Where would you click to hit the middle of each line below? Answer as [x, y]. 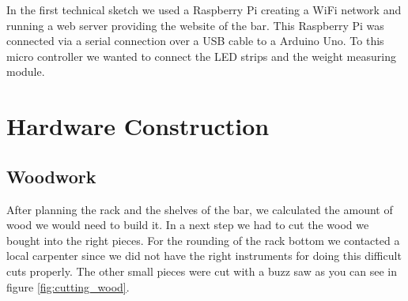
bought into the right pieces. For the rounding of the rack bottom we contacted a [203, 240]
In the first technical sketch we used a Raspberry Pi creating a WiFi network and [204, 9]
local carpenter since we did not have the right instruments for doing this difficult [204, 256]
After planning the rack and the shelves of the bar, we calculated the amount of [200, 209]
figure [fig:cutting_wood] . [68, 286]
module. [26, 71]
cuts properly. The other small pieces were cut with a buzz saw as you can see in [202, 271]
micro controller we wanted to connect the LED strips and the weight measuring [201, 56]
